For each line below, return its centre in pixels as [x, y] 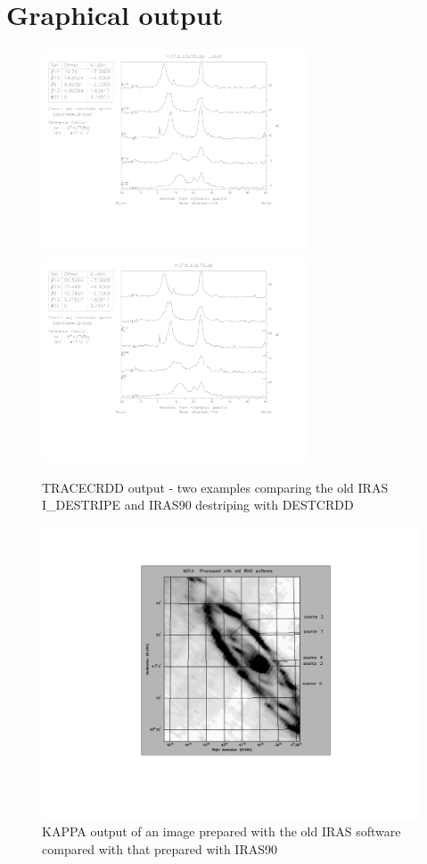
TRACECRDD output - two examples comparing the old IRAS [215, 487]
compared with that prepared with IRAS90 [160, 848]
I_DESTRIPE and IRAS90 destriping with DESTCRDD [198, 505]
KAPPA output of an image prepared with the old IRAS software [222, 831]
